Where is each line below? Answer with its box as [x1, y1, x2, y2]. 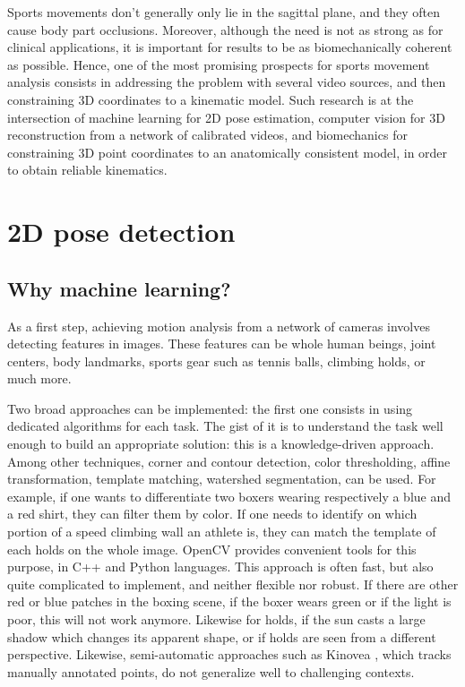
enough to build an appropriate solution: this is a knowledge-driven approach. [7, 434, 435, 453]
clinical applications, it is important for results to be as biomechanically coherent [7, 38, 452, 56]
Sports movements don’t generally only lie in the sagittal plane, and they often [7, 3, 440, 21]
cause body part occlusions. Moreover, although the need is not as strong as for [7, 20, 443, 39]
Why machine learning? [7, 274, 231, 302]
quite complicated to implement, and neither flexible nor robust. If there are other [7, 574, 459, 593]
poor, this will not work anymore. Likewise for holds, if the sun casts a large [7, 610, 426, 629]
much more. [7, 369, 72, 388]
